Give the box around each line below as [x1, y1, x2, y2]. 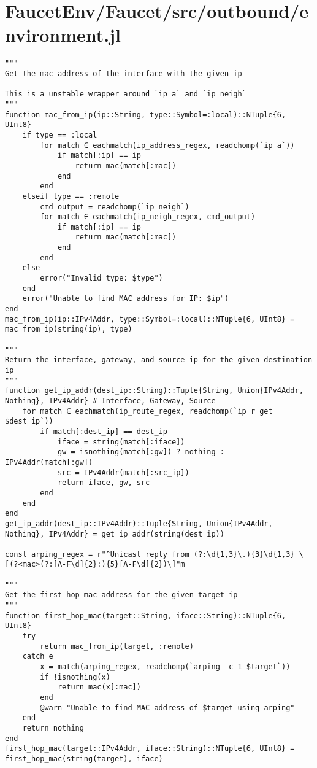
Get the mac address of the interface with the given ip [5, 69, 242, 78]
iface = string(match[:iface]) [57, 437, 185, 446]
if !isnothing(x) [40, 672, 110, 681]
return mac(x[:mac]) [57, 683, 141, 692]
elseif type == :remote [22, 192, 120, 201]
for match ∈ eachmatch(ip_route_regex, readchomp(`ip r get [22, 406, 273, 416]
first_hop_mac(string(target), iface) [5, 754, 163, 763]
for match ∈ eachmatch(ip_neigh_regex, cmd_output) [40, 212, 256, 222]
